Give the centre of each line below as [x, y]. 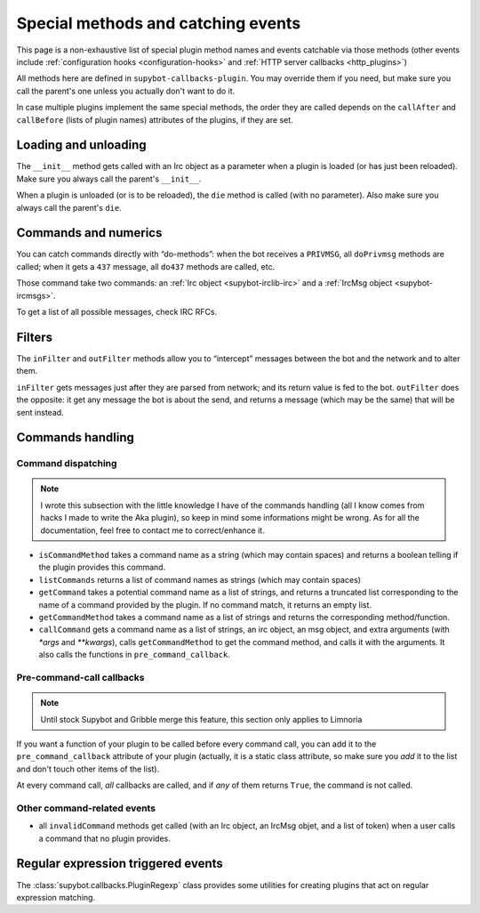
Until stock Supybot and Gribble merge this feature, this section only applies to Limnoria [201, 719]
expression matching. [56, 897]
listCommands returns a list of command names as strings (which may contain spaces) [200, 579]
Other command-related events [86, 808]
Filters [35, 337]
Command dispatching [67, 464]
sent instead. [40, 412]
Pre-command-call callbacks [80, 677]
